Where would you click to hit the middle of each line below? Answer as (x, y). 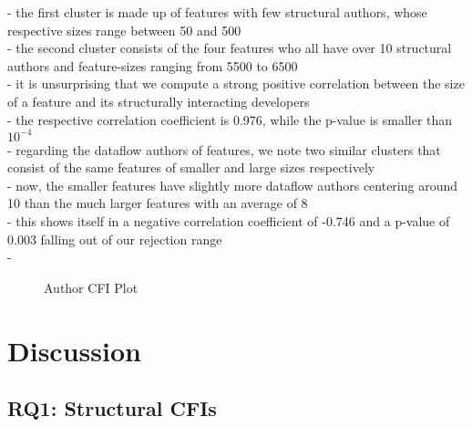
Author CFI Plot (91, 287)
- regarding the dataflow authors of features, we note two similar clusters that (224, 149)
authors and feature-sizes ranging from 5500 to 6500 (153, 65)
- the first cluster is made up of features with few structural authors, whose (217, 12)
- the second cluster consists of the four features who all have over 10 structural (230, 48)
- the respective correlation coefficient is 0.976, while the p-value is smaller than (230, 119)
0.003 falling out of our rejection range (115, 239)
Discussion (74, 350)
